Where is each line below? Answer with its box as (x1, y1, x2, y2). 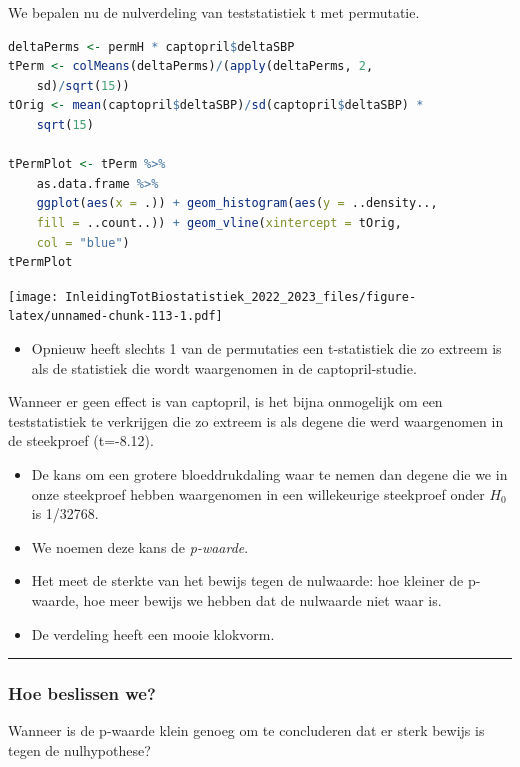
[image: (8, 289, 59, 304)
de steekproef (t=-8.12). (8, 430, 154, 451)
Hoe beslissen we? (8, 681, 156, 706)
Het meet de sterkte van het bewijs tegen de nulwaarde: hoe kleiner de (31, 570, 464, 591)
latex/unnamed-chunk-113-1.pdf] (8, 309, 223, 324)
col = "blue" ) (36, 235, 130, 250)
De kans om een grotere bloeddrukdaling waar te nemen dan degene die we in (31, 464, 508, 484)
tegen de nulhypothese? (8, 739, 151, 760)
